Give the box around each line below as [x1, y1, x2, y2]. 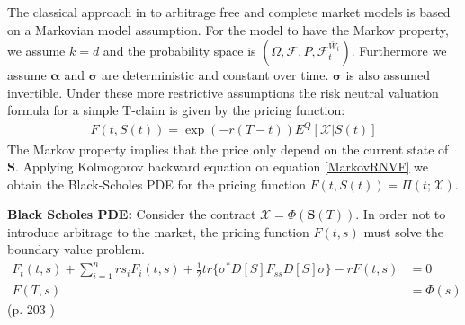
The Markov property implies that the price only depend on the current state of [7, 139, 449, 158]
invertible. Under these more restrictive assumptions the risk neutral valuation [7, 83, 439, 101]
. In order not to [355, 205, 446, 224]
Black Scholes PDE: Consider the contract [7, 205, 256, 224]
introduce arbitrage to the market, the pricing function [7, 222, 309, 241]
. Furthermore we [351, 41, 447, 60]
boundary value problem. [7, 240, 145, 259]
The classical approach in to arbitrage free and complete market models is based [7, 3, 451, 21]
